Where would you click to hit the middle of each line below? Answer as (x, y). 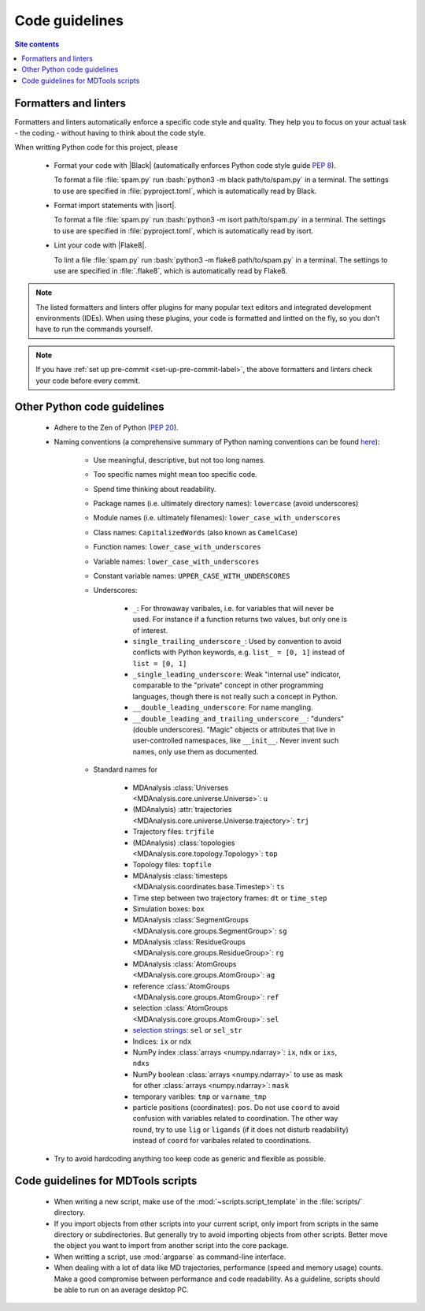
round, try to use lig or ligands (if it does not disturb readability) (241, 1129)
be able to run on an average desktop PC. (121, 1290)
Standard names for (126, 769)
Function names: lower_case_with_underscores (177, 547)
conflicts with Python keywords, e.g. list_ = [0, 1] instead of (239, 652)
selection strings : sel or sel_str (188, 1030)
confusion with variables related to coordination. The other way (235, 1119)
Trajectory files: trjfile (174, 832)
